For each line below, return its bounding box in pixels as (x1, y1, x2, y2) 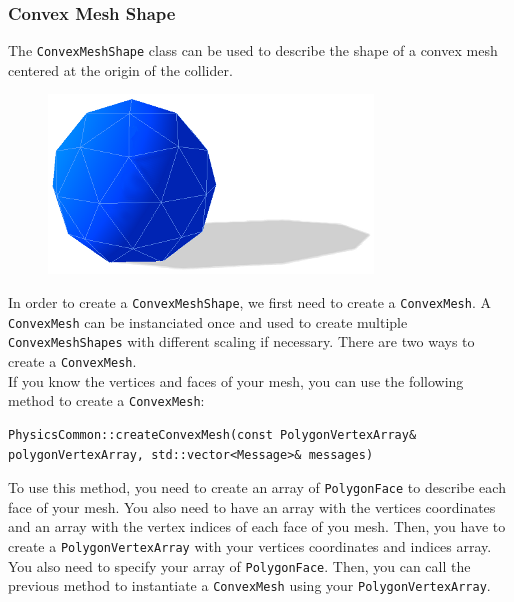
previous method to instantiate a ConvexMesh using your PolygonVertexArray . (8, 575, 491, 596)
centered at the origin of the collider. (8, 59, 233, 80)
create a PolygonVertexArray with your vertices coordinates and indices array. (8, 535, 492, 556)
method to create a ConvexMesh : (8, 390, 205, 411)
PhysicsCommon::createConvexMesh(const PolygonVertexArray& (8, 427, 417, 442)
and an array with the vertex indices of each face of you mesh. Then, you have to (8, 516, 506, 537)
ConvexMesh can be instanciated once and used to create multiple (8, 311, 408, 332)
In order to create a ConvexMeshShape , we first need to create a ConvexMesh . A (8, 292, 491, 313)
